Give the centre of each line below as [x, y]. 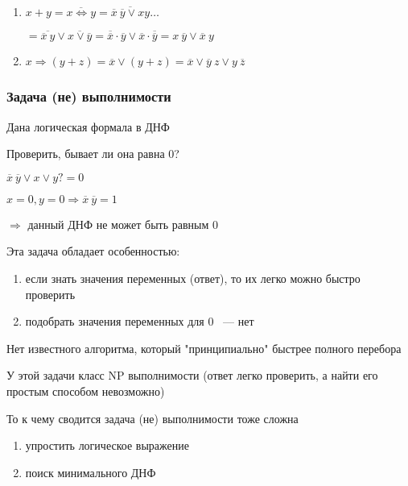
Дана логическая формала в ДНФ [88, 126]
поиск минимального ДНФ [91, 472]
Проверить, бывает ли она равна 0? [93, 154]
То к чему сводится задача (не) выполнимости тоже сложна [152, 418]
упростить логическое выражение [107, 445]
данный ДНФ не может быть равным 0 [123, 224]
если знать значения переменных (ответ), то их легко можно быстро [193, 278]
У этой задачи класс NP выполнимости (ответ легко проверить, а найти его [192, 375]
